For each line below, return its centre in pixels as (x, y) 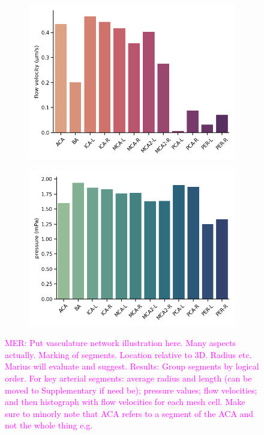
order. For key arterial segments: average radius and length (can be (128, 378)
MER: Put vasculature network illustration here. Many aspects (120, 343)
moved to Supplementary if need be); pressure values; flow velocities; (131, 390)
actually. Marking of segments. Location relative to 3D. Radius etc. (128, 354)
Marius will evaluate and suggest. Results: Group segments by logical (132, 366)
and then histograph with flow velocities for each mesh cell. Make (125, 402)
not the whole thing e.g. (49, 425)
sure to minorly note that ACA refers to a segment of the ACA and (129, 413)
